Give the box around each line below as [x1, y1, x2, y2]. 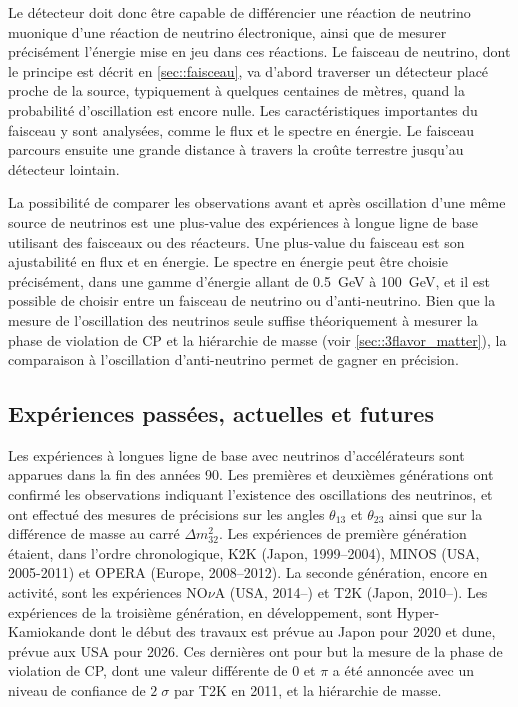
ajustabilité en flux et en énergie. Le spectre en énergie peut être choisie [8, 251, 448, 272]
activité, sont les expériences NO [8, 582, 208, 603]
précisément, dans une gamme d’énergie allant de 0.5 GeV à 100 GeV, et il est [8, 270, 490, 291]
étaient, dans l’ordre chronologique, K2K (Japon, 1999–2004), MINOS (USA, [8, 542, 480, 563]
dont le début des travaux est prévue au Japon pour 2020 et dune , [89, 621, 496, 642]
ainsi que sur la [389, 503, 483, 524]
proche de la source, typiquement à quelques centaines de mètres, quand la [8, 80, 465, 101]
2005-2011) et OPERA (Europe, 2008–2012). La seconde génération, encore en [8, 562, 488, 583]
